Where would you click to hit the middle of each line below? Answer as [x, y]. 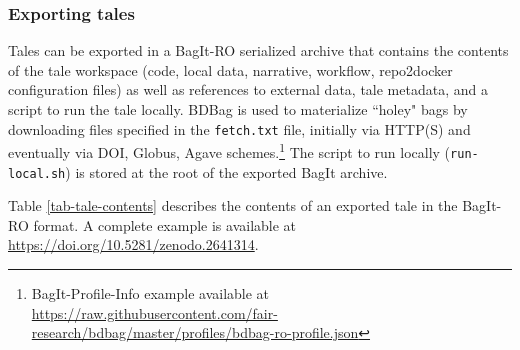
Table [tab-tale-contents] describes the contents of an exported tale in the [233, 205]
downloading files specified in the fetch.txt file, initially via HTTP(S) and [239, 128]
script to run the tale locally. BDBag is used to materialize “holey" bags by [238, 109]
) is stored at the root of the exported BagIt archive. [226, 171]
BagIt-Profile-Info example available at [150, 293]
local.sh [37, 173]
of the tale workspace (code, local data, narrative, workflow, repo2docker [230, 69]
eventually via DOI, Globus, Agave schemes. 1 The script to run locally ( [229, 150]
